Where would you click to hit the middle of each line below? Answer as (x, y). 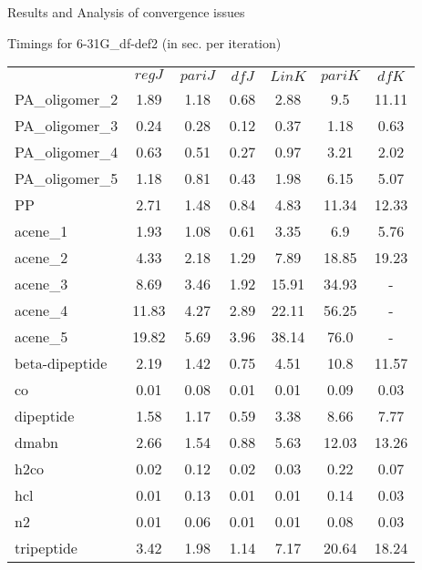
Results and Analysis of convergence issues (126, 12)
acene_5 (41, 337)
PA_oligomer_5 (67, 178)
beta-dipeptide (61, 363)
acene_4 (41, 310)
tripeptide (46, 548)
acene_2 (41, 258)
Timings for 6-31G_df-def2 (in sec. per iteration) (144, 42)
